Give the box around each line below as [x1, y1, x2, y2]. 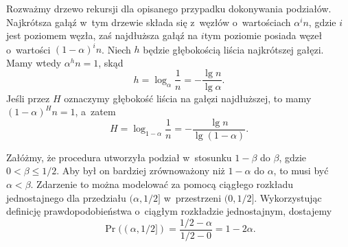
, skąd [98, 55, 124, 69]
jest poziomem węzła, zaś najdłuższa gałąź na [6, 28, 198, 43]
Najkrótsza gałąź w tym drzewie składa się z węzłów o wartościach [6, 14, 291, 29]
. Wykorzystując [254, 190, 322, 204]
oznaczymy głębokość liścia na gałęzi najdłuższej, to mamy [64, 91, 312, 105]
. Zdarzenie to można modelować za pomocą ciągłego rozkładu [30, 176, 293, 191]
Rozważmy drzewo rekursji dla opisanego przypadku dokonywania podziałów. [6, 1, 332, 15]
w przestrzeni [163, 190, 222, 204]
